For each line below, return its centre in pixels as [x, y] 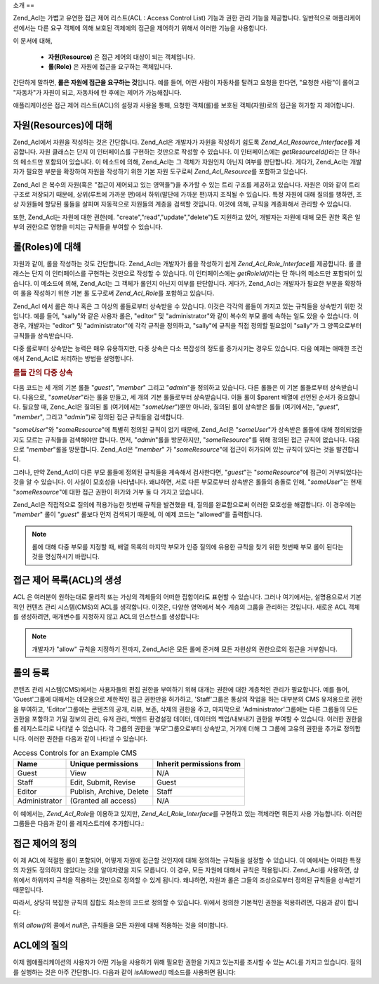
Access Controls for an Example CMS [75, 753]
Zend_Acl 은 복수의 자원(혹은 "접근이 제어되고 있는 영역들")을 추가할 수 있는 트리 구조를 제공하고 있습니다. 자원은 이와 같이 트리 [187, 184]
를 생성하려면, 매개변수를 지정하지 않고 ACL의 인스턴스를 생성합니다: [106, 617]
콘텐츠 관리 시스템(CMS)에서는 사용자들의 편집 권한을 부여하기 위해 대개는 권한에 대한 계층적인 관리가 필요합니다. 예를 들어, [181, 689]
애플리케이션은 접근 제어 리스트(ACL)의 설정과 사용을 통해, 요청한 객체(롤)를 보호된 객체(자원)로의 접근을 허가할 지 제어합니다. [184, 105]
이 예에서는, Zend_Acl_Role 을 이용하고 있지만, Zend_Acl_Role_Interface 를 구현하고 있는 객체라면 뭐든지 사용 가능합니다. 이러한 [188, 813]
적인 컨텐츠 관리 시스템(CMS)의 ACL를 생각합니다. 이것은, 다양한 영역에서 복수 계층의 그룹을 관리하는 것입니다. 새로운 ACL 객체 [187, 607]
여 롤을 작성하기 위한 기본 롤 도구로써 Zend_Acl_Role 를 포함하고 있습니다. [114, 293]
